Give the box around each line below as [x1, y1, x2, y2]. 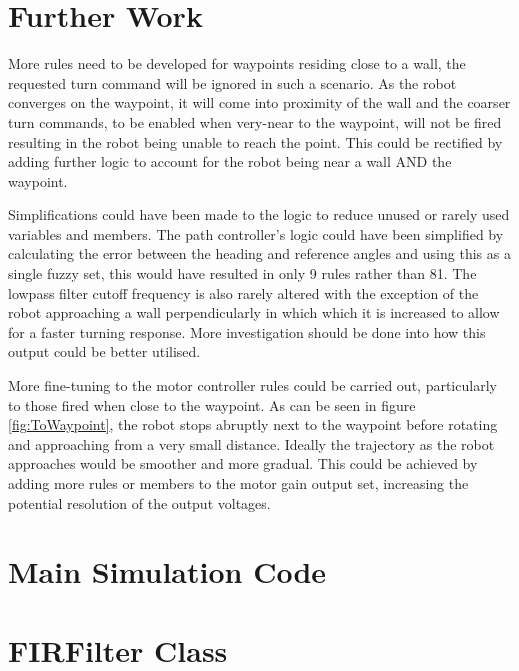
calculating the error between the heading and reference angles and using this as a [8, 243, 511, 264]
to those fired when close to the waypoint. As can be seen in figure [8, 394, 416, 415]
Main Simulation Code [8, 551, 327, 592]
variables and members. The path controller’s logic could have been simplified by [8, 223, 504, 244]
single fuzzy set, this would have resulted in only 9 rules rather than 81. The [8, 263, 477, 284]
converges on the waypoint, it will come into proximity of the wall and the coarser [8, 92, 511, 113]
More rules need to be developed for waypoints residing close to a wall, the [8, 53, 466, 74]
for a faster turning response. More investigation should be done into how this [8, 321, 486, 342]
